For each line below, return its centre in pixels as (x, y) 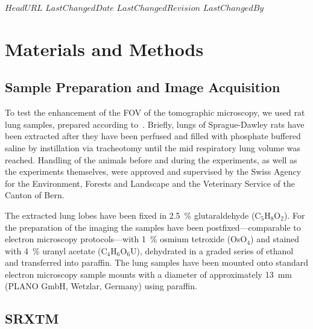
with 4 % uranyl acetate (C (56, 250)
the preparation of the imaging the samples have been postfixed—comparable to (153, 227)
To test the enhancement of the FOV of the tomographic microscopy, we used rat (155, 112)
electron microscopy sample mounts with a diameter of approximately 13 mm (148, 274)
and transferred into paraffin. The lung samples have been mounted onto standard (156, 262)
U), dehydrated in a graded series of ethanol (212, 250)
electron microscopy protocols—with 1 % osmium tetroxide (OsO (126, 239)
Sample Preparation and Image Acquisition (143, 87)
